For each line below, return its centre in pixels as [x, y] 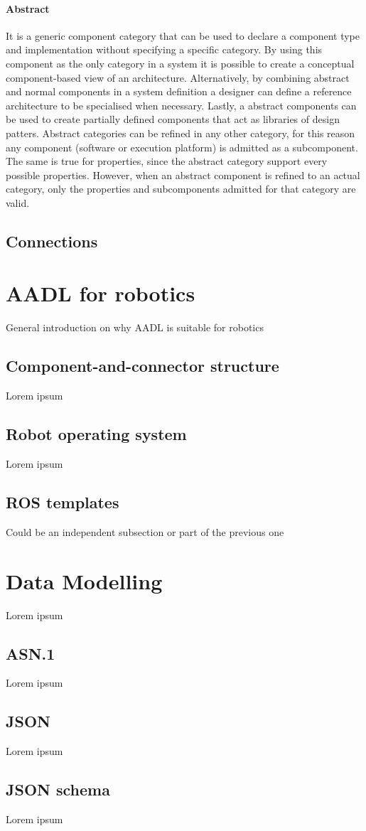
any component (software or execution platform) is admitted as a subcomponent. [182, 147]
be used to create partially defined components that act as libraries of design [173, 119]
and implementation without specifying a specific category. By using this [164, 49]
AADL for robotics [101, 293]
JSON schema [58, 789]
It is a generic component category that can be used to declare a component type [183, 35]
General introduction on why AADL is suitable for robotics [135, 327]
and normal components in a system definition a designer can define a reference [179, 91]
